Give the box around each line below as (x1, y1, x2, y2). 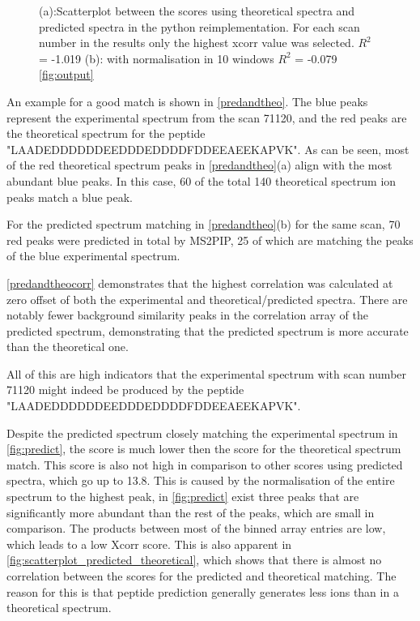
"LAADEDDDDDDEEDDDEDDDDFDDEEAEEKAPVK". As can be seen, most (6, 140, 409, 157)
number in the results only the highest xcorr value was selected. (39, 34, 354, 51)
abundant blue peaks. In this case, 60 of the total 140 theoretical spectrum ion (6, 172, 397, 189)
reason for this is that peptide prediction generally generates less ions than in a (6, 583, 399, 600)
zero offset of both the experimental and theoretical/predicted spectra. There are (6, 290, 408, 307)
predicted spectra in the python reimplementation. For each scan (39, 18, 360, 35)
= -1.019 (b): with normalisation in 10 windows (39, 49, 274, 66)
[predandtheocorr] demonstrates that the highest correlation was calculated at (6, 274, 393, 291)
